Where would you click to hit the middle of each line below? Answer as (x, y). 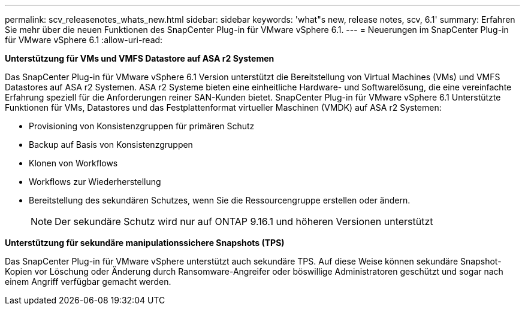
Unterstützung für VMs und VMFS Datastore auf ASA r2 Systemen (140, 58)
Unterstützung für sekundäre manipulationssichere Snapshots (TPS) (145, 243)
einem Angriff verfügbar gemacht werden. (88, 282)
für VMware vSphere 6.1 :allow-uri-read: (84, 40)
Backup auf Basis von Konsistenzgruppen (111, 145)
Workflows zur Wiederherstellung (95, 182)
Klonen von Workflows (73, 163)
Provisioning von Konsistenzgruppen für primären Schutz (142, 126)
